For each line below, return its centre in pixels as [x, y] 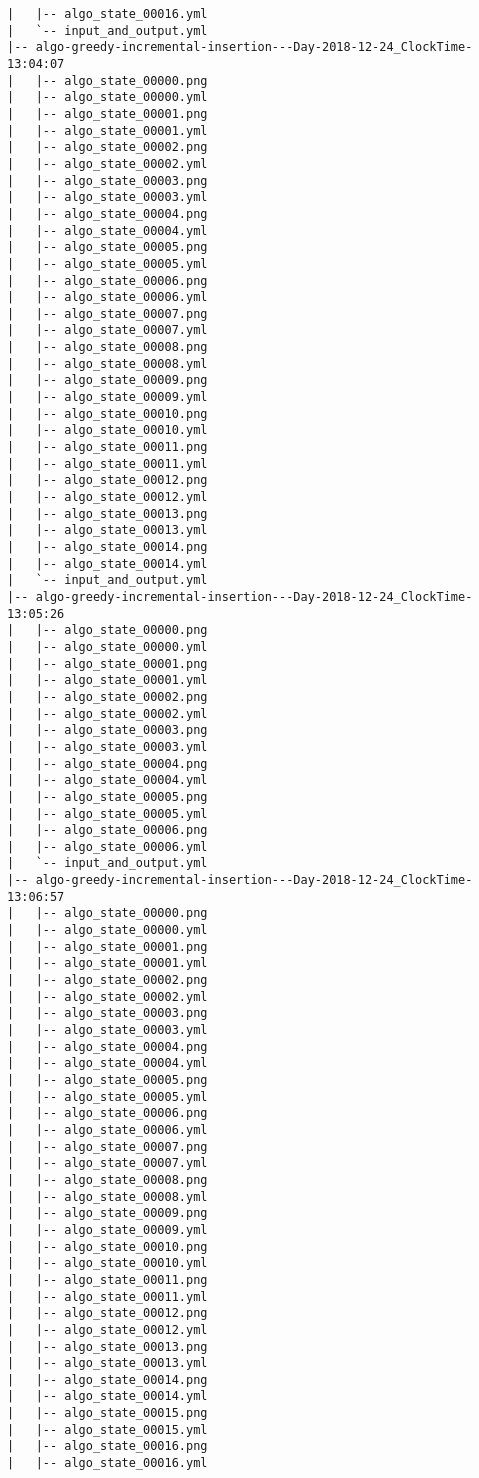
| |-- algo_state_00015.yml [107, 1429]
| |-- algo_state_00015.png [107, 1413]
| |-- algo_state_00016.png [107, 1446]
